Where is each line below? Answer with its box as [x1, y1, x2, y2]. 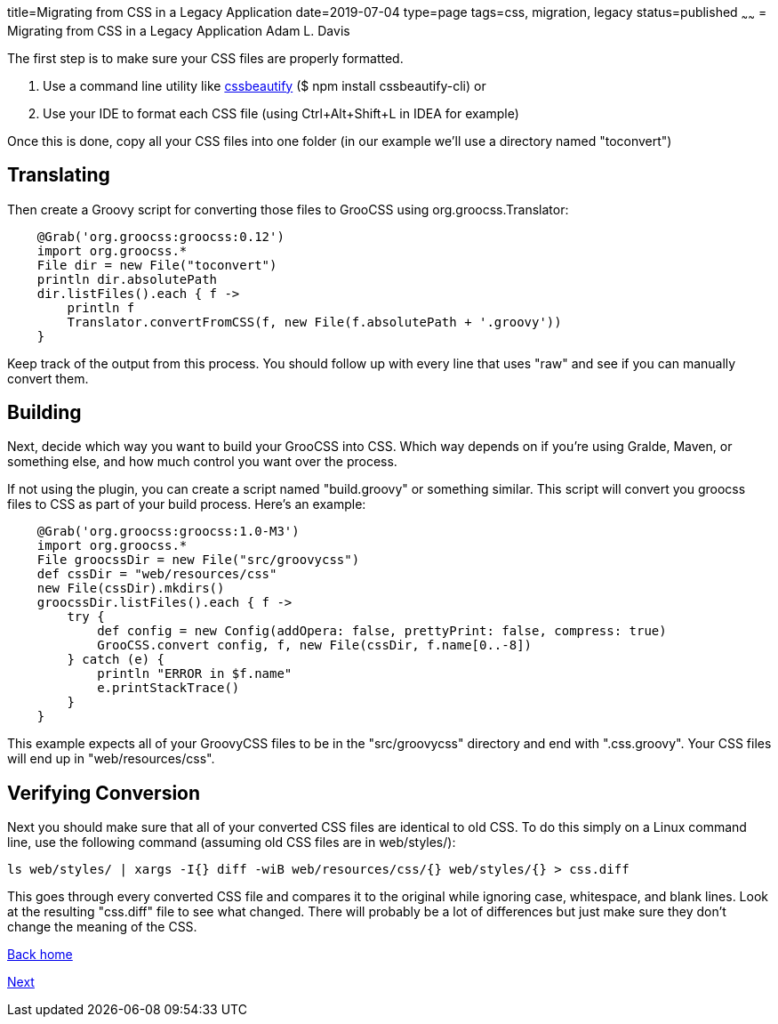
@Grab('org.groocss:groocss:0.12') [36, 229, 285, 244]
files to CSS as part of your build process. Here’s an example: [7, 496, 366, 512]
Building [7, 401, 82, 424]
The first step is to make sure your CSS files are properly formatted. [7, 50, 404, 66]
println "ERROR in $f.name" [97, 666, 293, 681]
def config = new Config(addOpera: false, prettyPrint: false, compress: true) [97, 624, 667, 639]
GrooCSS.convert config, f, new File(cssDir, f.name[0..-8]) [97, 638, 533, 653]
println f [67, 300, 135, 315]
